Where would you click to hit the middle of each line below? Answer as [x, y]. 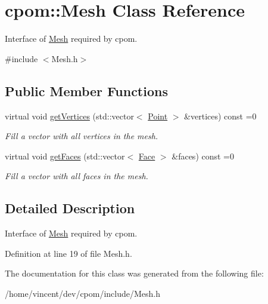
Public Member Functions [86, 90]
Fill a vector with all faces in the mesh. [77, 176]
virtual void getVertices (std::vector [69, 116]
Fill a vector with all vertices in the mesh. [82, 136]
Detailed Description [70, 208]
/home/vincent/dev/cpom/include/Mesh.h [83, 293]
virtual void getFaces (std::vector [65, 156]
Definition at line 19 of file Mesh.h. [68, 253]
